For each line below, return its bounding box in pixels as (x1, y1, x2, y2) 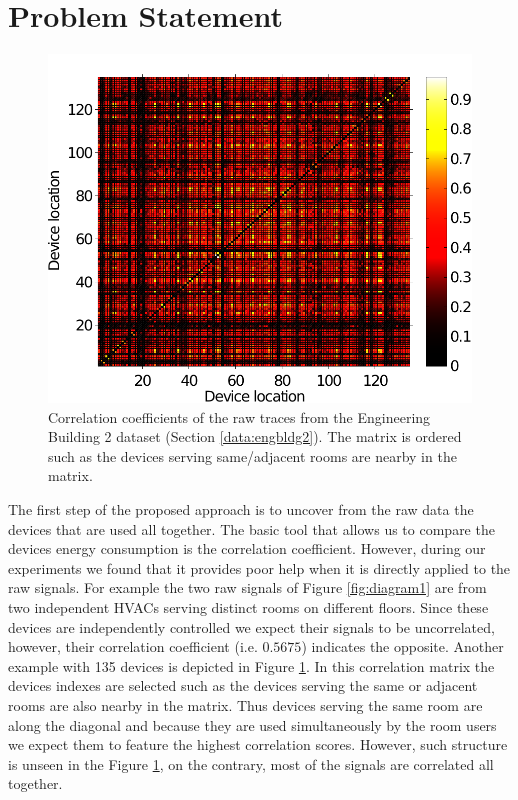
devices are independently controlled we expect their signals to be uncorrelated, (8, 616, 495, 637)
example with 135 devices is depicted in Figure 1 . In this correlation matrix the (8, 655, 495, 676)
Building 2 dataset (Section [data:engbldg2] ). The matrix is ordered (48, 426, 462, 447)
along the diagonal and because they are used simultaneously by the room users (8, 714, 497, 735)
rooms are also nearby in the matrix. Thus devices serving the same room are (8, 694, 483, 715)
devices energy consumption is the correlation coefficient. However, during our (8, 538, 486, 559)
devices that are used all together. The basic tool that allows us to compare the (8, 518, 495, 539)
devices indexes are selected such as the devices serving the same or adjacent (8, 675, 478, 696)
